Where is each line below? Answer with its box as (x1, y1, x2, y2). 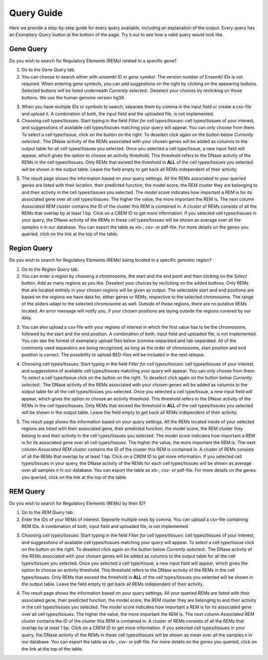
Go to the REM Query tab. (21, 510, 74, 515)
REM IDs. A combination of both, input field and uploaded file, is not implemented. (21, 523, 190, 529)
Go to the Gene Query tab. (21, 67, 75, 73)
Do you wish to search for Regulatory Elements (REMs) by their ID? (9, 500, 146, 506)
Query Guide (9, 7, 63, 18)
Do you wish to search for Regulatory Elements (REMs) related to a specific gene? (9, 58, 177, 64)
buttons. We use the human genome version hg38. (21, 94, 125, 100)
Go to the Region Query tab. (21, 266, 79, 272)
